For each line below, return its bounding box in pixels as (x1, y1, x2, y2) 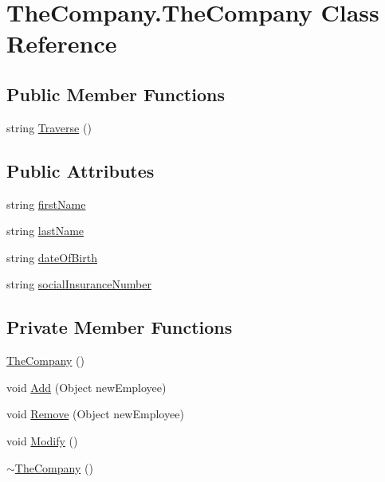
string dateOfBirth (6, 249, 97, 265)
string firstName (6, 195, 86, 212)
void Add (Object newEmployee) (6, 378, 167, 395)
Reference (6, 27, 117, 60)
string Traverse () (6, 119, 92, 135)
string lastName (6, 222, 84, 239)
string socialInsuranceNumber (6, 276, 151, 292)
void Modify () (6, 432, 78, 449)
